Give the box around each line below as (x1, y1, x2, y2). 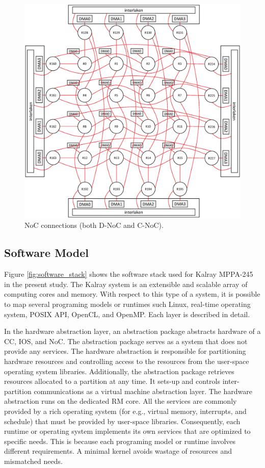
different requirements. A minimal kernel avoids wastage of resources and (4, 446, 232, 456)
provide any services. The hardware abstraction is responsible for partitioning (4, 346, 246, 356)
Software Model (4, 245, 89, 261)
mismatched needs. (4, 455, 63, 466)
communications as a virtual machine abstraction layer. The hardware (34, 385, 252, 396)
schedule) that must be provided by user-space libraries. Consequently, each (4, 415, 241, 426)
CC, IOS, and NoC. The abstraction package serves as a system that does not (4, 335, 248, 346)
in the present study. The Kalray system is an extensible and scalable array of (4, 278, 248, 289)
